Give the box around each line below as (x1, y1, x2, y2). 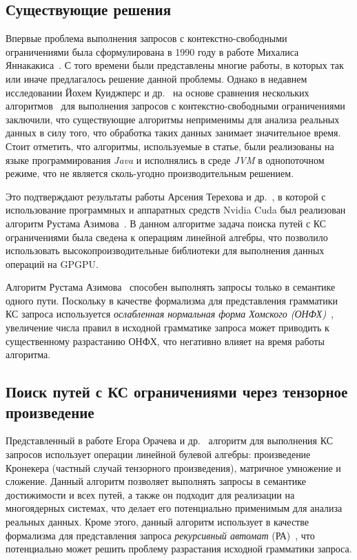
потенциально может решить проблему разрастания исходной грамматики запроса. (6, 541, 352, 556)
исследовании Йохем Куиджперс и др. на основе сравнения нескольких (6, 85, 309, 99)
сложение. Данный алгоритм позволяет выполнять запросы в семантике (6, 474, 306, 488)
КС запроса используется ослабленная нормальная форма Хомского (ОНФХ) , (6, 307, 334, 321)
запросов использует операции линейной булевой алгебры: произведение (6, 447, 311, 462)
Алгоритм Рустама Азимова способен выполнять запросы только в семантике (6, 280, 336, 294)
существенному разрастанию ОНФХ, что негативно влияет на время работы (6, 333, 325, 348)
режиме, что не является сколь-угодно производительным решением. (6, 166, 294, 180)
